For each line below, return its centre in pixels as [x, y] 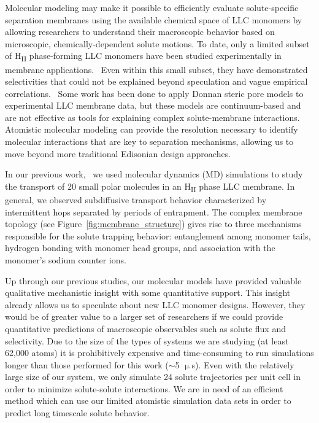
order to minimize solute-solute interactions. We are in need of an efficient [144, 388]
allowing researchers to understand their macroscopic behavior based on [140, 32]
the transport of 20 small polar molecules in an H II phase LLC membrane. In [150, 187]
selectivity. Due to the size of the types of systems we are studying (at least [147, 340]
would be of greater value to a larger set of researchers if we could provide [144, 316]
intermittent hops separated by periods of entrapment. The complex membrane [154, 211]
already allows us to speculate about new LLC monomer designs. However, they [155, 304]
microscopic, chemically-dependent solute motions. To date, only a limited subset [157, 43]
